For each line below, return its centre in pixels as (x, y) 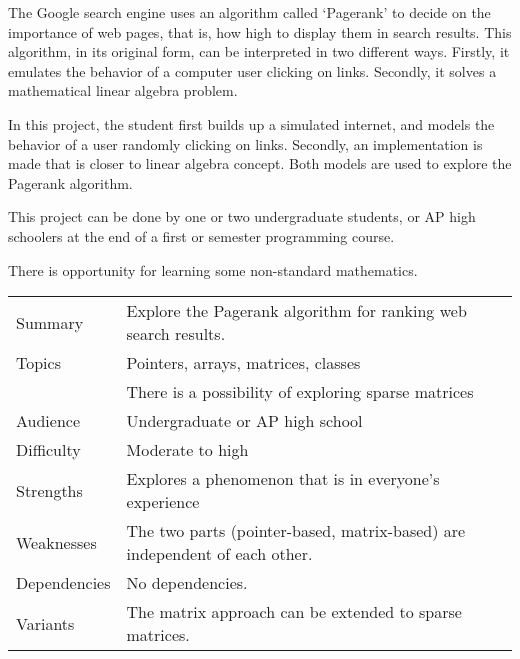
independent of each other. (219, 554)
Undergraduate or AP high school (244, 421)
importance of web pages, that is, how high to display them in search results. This (260, 31)
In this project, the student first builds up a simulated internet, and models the (251, 123)
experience (163, 502)
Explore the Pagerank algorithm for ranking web (296, 311)
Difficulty (48, 450)
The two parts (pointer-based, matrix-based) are (296, 531)
